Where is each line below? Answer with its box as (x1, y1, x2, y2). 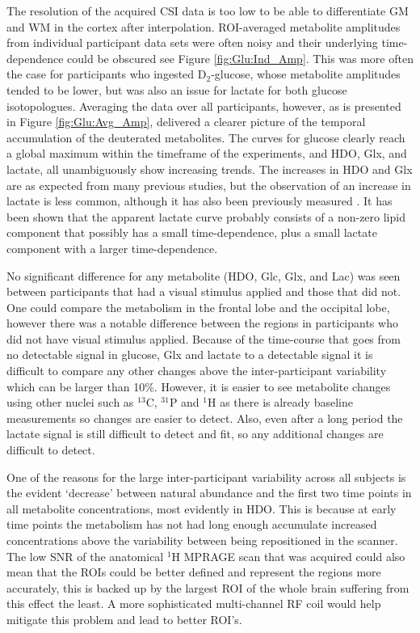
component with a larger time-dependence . (6, 239, 218, 256)
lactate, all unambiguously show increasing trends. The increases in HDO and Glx (6, 160, 413, 177)
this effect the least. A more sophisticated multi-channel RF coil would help (6, 595, 381, 612)
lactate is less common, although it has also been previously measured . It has (6, 192, 393, 209)
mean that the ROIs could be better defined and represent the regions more (6, 563, 381, 580)
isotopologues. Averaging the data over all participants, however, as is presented (6, 97, 401, 114)
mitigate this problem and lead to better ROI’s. (6, 610, 242, 627)
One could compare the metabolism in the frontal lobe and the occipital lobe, (6, 298, 390, 315)
